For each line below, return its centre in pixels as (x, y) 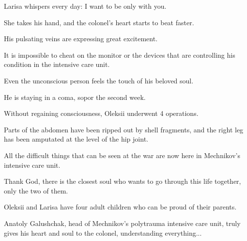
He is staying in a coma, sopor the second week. (75, 97)
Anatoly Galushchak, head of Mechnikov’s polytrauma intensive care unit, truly (122, 223)
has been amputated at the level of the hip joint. (76, 139)
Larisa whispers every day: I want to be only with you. (85, 6)
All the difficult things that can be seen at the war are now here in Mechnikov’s (122, 155)
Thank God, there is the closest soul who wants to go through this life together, (123, 181)
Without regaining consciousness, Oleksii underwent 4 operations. (101, 113)
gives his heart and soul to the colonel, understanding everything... (103, 233)
